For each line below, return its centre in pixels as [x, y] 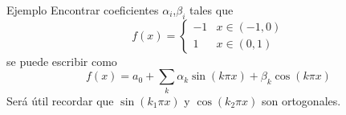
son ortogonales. [301, 100]
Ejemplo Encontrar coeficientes [83, 10]
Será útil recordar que [60, 100]
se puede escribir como [62, 61]
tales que [212, 10]
